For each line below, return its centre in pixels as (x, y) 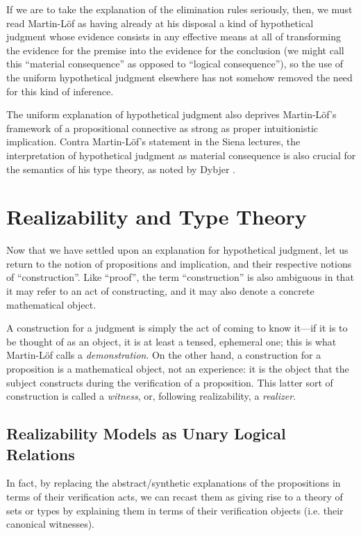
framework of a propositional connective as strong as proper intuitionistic (162, 128)
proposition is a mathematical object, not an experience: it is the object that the (178, 368)
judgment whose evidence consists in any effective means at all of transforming (174, 36)
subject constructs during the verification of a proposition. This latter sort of (170, 382)
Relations (41, 454)
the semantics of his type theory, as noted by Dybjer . (121, 169)
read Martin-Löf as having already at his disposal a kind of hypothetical (160, 23)
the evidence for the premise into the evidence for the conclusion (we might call (175, 50)
